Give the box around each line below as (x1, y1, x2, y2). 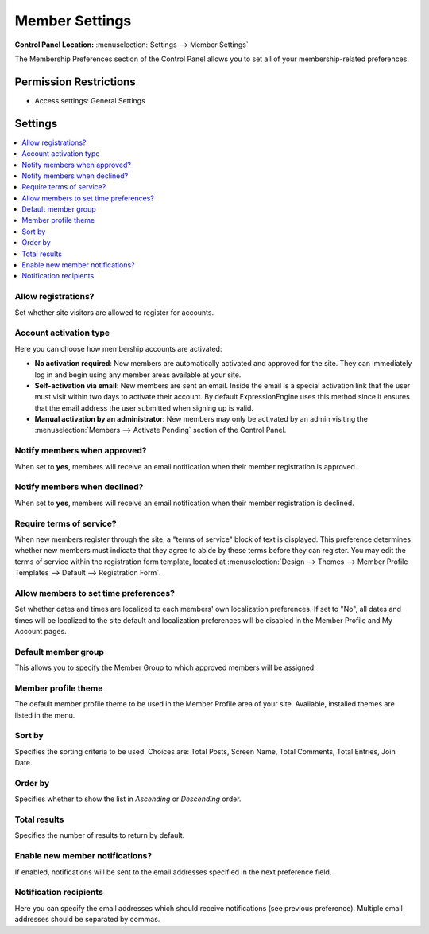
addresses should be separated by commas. (14, 915, 160, 924)
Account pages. (14, 626, 67, 636)
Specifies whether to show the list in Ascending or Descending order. (14, 794, 242, 804)
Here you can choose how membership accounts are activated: (14, 344, 222, 353)
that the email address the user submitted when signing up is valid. (34, 403, 254, 413)
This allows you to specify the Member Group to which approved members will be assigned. (14, 663, 317, 672)
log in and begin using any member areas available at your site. (34, 370, 242, 379)
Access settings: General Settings (34, 95, 146, 105)
